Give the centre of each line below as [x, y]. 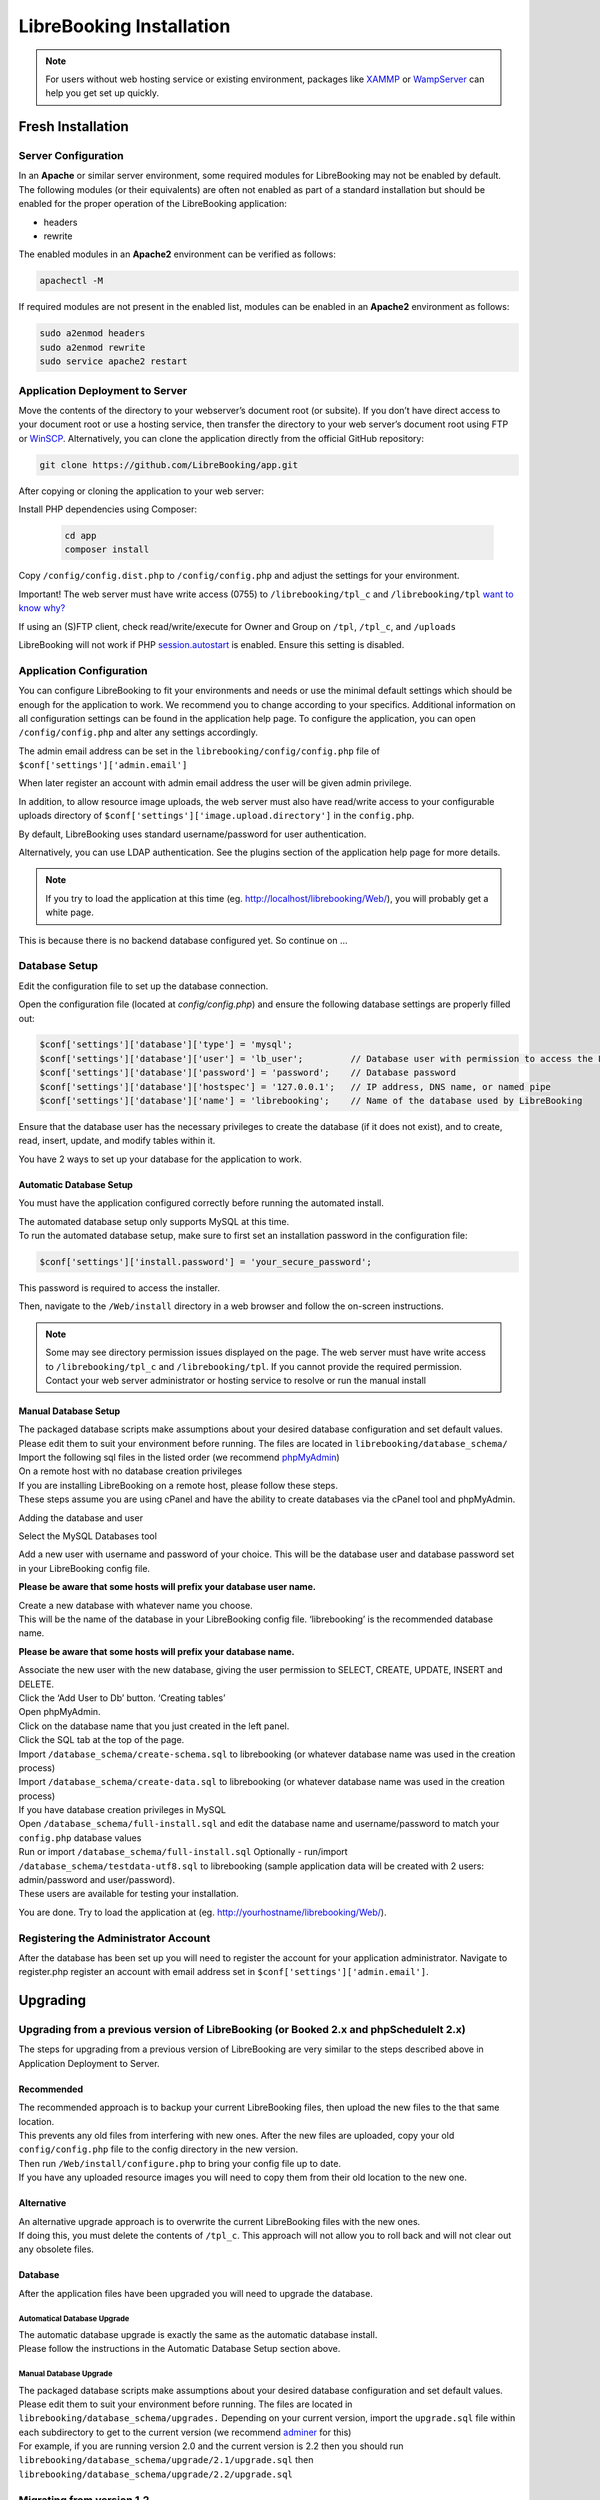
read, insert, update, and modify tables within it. [117, 1141]
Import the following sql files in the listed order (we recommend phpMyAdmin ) [179, 1457]
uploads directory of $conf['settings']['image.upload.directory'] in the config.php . [216, 816]
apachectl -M [71, 281]
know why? [42, 608]
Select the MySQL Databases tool [87, 1536]
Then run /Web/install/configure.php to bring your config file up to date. [180, 2163]
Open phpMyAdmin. [59, 1712]
